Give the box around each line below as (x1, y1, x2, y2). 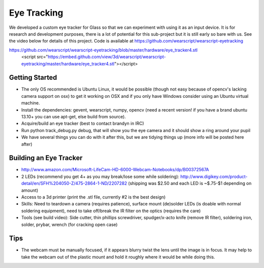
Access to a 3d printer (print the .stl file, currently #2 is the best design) (21, 194, 166, 200)
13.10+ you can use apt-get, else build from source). (21, 113, 126, 119)
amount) (21, 187, 39, 193)
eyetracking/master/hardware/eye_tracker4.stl (21, 61, 115, 67)
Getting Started (9, 73, 57, 82)
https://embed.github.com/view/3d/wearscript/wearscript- (47, 54, 166, 60)
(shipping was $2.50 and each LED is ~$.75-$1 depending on (128, 180, 252, 186)
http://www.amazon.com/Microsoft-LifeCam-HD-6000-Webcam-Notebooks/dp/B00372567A (21, 167, 209, 173)
